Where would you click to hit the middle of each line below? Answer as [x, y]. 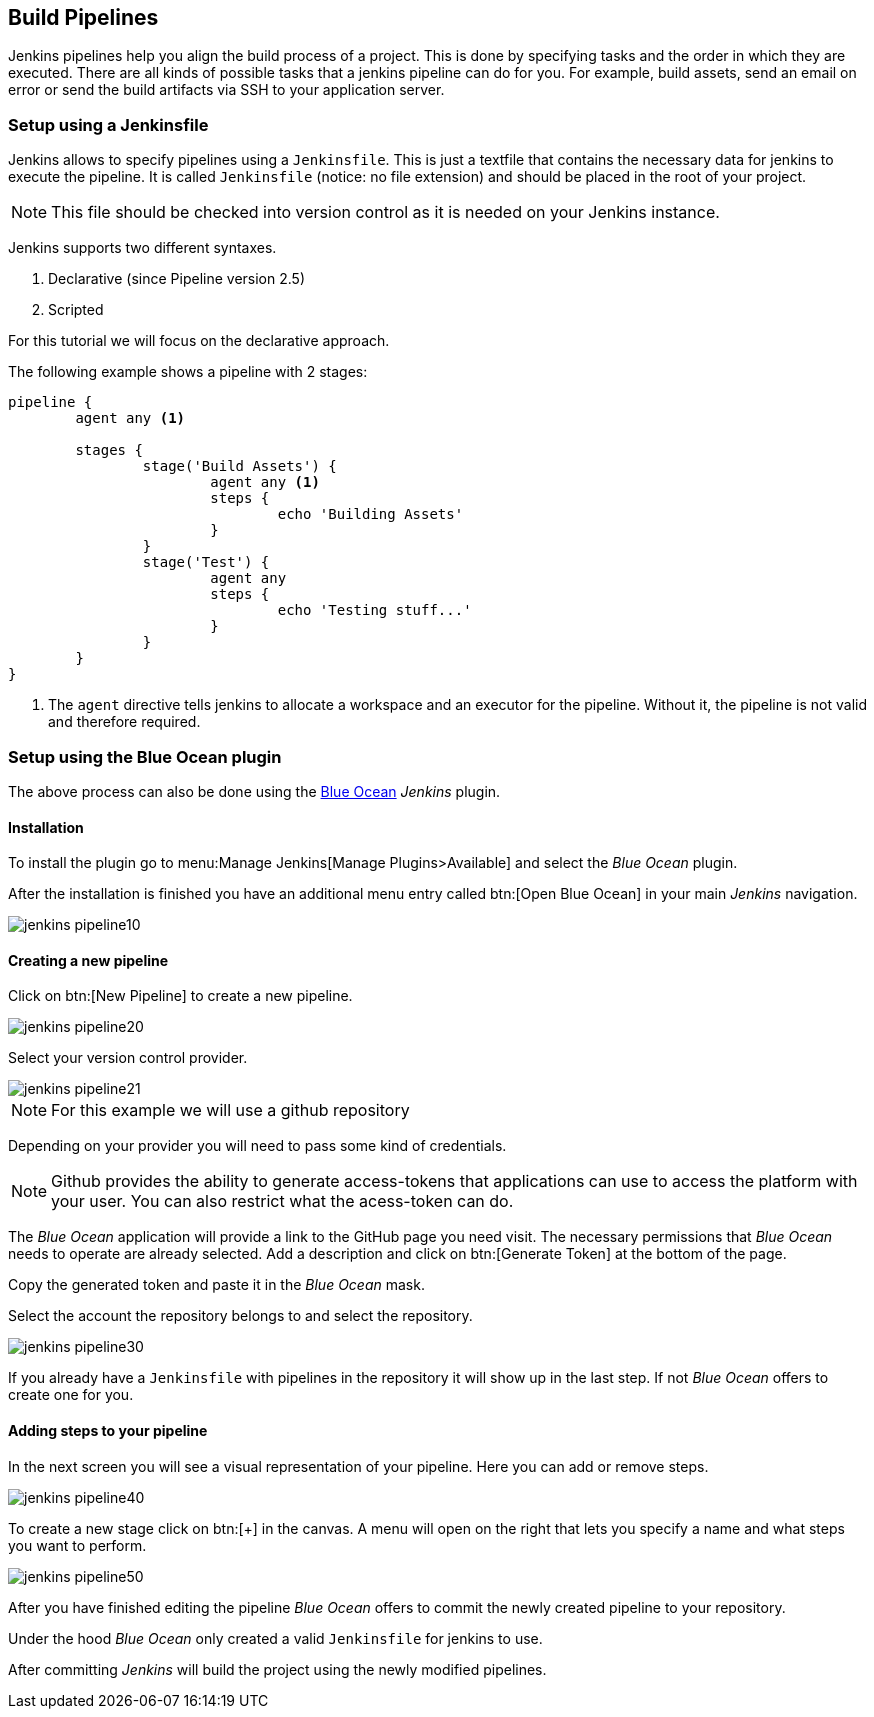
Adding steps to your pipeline [108, 1430]
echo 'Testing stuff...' [374, 610]
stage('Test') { [206, 562]
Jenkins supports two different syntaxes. [142, 248]
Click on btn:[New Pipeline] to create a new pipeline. [180, 996]
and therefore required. [124, 722]
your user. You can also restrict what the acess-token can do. [282, 1201]
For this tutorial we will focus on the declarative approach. [199, 341]
